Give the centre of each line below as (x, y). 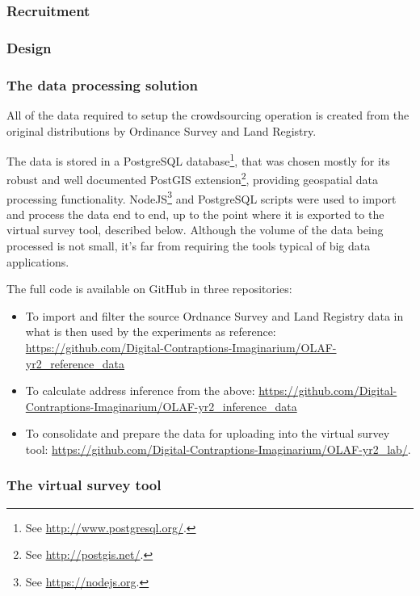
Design (29, 47)
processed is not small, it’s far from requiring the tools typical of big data (189, 246)
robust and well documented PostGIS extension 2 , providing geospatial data (193, 178)
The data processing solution (102, 84)
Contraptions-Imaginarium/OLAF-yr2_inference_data (161, 406)
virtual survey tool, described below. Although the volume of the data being (195, 230)
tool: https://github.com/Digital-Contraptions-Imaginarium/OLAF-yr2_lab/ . (218, 449)
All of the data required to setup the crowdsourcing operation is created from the (208, 114)
